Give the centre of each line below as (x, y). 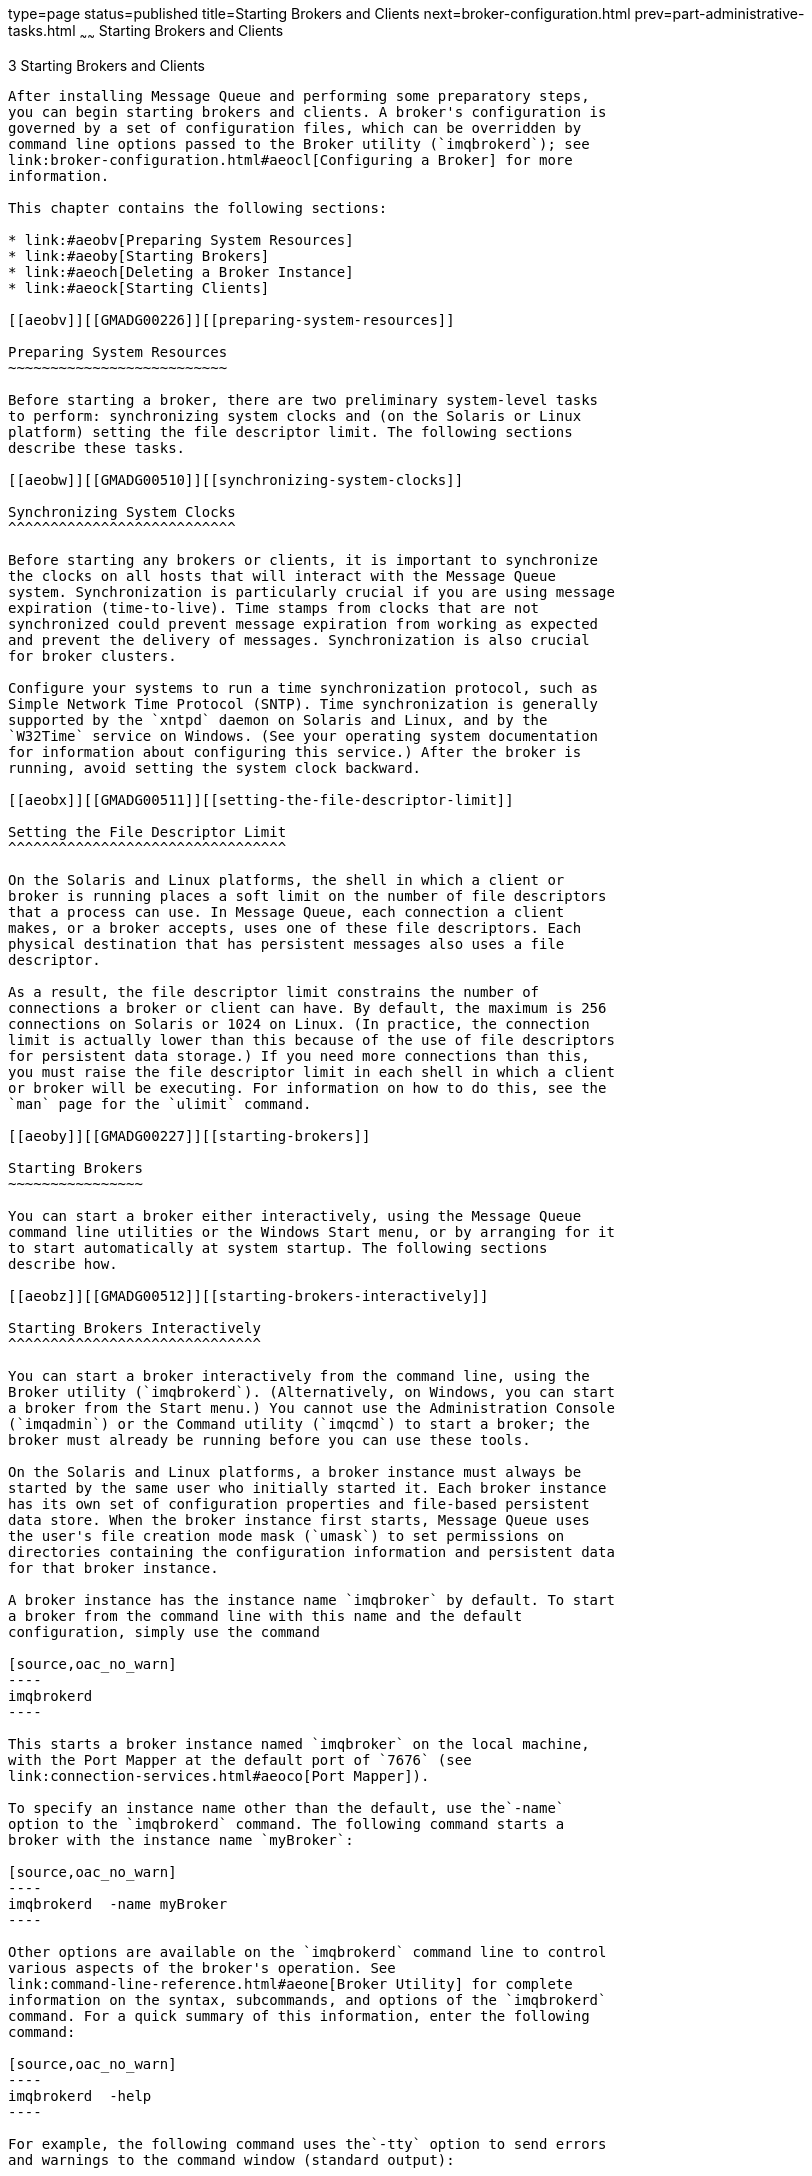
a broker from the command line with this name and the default (265, 1615)
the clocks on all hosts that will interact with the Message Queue (282, 575)
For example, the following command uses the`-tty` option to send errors (307, 2143)
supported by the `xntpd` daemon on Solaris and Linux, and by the (278, 719)
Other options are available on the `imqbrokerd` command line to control (307, 1951)
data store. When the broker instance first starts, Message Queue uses (299, 1519)
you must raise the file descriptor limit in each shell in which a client (311, 1071)
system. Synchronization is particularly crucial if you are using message (311, 591)
